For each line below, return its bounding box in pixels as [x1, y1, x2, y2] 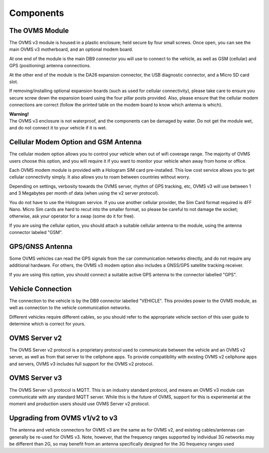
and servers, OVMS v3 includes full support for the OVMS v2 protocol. [9, 361, 154, 367]
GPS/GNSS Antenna [9, 242, 73, 251]
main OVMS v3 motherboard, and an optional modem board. [9, 46, 134, 52]
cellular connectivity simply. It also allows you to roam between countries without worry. [9, 174, 190, 180]
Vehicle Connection [9, 284, 72, 293]
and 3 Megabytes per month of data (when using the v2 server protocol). [9, 190, 159, 196]
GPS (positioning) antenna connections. [9, 63, 91, 69]
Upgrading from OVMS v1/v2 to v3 [9, 414, 118, 423]
